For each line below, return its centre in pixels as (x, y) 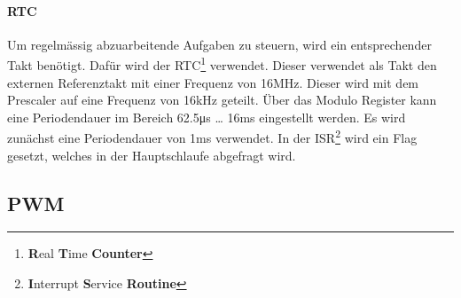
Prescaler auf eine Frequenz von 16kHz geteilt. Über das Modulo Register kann (222, 100)
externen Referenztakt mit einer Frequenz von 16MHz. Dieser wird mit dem (213, 82)
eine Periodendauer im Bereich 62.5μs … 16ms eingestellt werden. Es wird (207, 117)
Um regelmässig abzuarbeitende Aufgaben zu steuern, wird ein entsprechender (219, 44)
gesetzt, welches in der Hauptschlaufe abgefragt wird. (152, 155)
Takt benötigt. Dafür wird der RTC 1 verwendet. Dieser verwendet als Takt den (222, 64)
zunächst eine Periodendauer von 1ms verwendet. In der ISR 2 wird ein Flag (212, 137)
